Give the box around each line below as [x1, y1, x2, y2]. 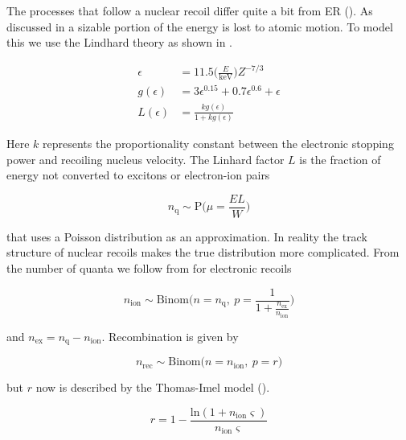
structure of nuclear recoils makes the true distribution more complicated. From [6, 244, 400, 261]
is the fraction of [299, 150, 381, 167]
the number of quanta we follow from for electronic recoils [6, 259, 292, 276]
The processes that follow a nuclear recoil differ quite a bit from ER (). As [6, 2, 373, 19]
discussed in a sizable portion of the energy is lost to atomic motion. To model [6, 18, 393, 35]
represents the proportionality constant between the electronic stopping [43, 134, 394, 151]
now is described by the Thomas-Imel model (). [35, 379, 270, 396]
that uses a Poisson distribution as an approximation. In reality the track [6, 228, 367, 245]
